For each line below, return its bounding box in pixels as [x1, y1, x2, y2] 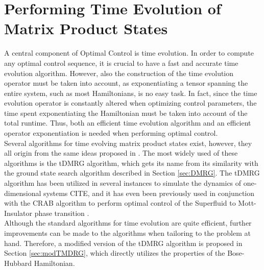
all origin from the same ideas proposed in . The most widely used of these [4, 148, 238, 158]
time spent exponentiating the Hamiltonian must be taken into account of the [4, 107, 248, 118]
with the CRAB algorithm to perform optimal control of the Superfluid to [4, 198, 236, 208]
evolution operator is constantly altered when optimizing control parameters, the [4, 97, 257, 108]
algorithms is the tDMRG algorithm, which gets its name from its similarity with [4, 157, 258, 168]
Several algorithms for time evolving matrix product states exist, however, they [4, 137, 252, 148]
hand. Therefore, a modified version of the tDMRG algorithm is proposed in [4, 237, 243, 248]
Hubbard [4, 257, 32, 268]
